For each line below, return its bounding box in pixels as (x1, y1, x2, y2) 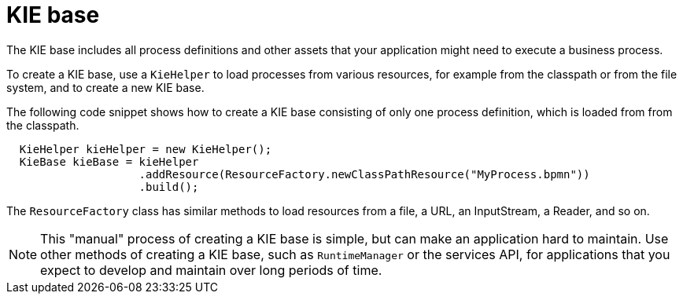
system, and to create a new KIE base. (6, 80, 205, 94)
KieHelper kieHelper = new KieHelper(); (19, 142, 272, 155)
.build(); (138, 180, 199, 193)
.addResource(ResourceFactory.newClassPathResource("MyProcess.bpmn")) (138, 167, 590, 181)
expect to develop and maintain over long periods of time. (40, 262, 382, 278)
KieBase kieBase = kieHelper (19, 155, 199, 168)
